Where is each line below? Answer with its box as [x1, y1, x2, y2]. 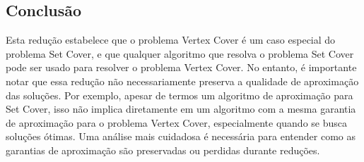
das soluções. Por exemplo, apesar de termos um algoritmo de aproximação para [6, 87, 353, 102]
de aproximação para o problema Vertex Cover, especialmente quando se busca [6, 115, 347, 130]
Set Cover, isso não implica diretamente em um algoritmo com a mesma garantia [6, 101, 356, 116]
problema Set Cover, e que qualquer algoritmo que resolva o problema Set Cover [6, 46, 354, 61]
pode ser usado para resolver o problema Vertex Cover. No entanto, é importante [6, 60, 357, 75]
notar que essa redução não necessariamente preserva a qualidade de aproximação [6, 73, 359, 88]
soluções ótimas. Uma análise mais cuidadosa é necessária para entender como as [6, 129, 356, 144]
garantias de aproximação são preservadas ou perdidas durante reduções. [6, 142, 320, 157]
